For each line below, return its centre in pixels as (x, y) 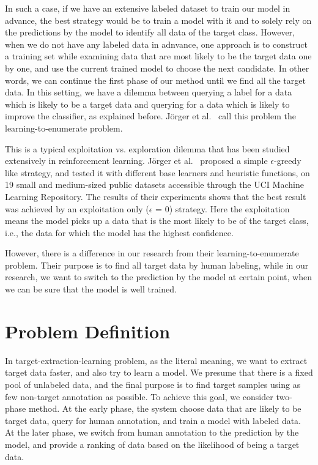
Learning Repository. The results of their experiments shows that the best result (156, 196)
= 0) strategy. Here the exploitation (223, 208)
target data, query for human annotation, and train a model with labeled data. (153, 420)
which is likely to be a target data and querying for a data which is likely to (147, 104)
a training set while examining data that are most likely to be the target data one (158, 56)
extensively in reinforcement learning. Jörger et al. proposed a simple (136, 161)
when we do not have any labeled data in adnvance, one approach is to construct (156, 44)
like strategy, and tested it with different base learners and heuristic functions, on (157, 172)
